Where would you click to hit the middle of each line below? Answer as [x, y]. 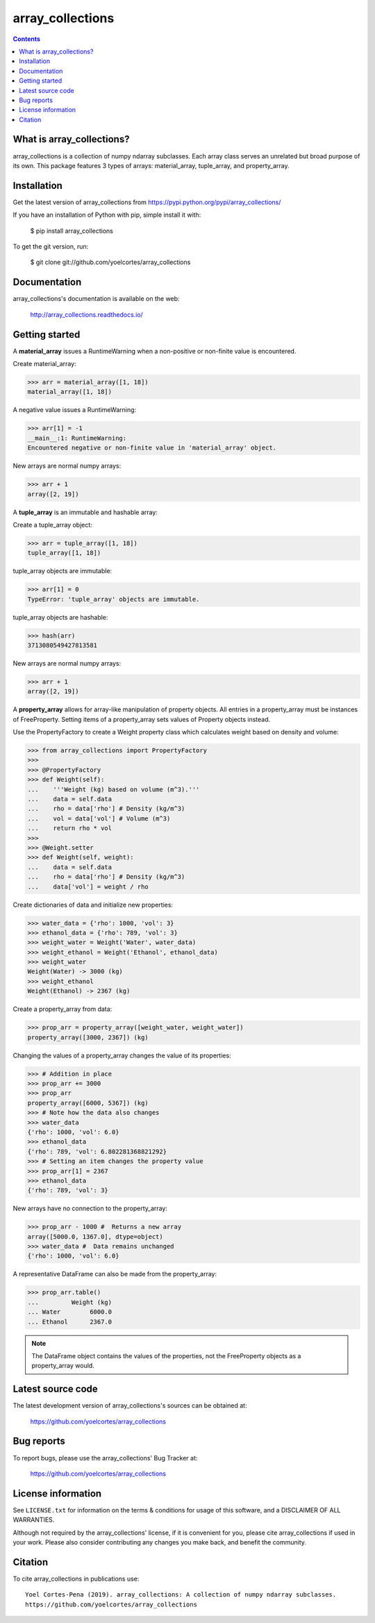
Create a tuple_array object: [53, 525]
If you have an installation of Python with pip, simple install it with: [107, 215]
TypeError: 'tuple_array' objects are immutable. [114, 599]
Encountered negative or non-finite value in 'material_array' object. [152, 448]
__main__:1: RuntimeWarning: [77, 438]
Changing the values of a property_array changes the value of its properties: [122, 1055]
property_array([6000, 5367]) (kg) [88, 1103]
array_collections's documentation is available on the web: [96, 299]
